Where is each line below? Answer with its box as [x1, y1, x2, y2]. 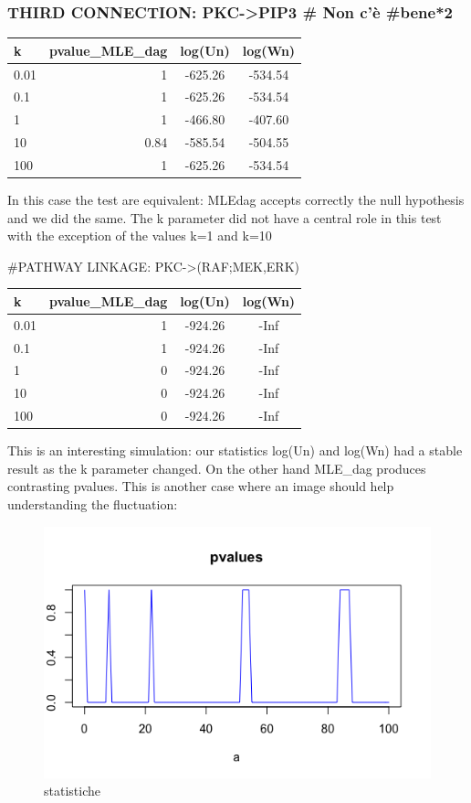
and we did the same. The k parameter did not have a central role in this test [7, 208, 442, 227]
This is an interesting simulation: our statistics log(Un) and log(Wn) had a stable [7, 441, 463, 460]
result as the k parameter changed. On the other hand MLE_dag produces [7, 458, 426, 477]
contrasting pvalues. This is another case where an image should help [7, 476, 394, 496]
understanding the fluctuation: [7, 495, 178, 513]
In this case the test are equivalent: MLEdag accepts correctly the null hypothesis [7, 190, 465, 209]
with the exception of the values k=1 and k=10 [7, 226, 272, 245]
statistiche [44, 781, 100, 800]
